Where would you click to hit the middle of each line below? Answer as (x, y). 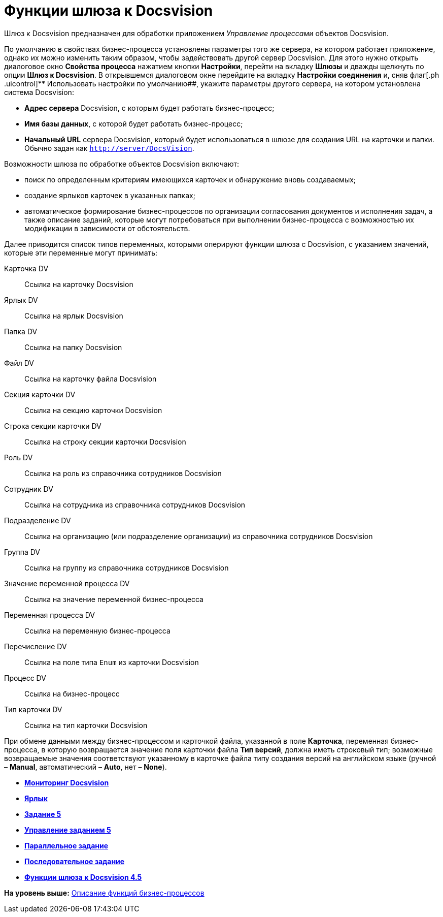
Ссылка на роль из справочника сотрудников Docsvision (123, 473)
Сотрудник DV (29, 489)
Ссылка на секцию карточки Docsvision (93, 410)
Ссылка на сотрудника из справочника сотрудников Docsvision (135, 504)
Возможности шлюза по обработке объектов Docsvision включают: (122, 164)
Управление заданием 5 (68, 830)
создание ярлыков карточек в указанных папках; (110, 195)
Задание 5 (43, 814)
